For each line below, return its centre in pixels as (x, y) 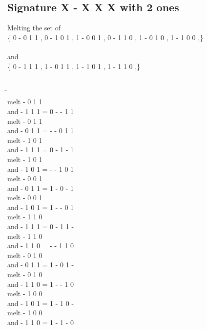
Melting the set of (34, 28)
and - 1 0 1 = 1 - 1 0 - (41, 303)
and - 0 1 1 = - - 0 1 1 (41, 130)
